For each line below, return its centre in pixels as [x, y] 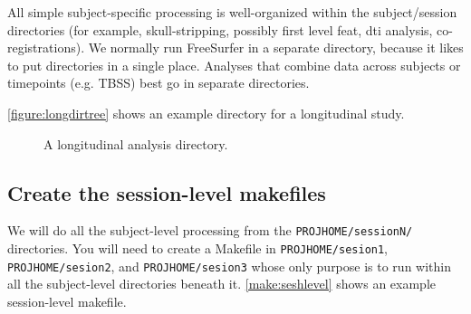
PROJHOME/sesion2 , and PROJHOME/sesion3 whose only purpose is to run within [229, 266]
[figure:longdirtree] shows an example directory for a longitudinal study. [206, 113]
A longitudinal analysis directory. [136, 143]
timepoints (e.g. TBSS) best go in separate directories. [159, 83]
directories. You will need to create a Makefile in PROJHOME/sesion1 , [198, 248]
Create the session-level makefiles [167, 192]
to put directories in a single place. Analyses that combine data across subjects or [234, 65]
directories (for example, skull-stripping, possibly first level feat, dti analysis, [220, 29]
